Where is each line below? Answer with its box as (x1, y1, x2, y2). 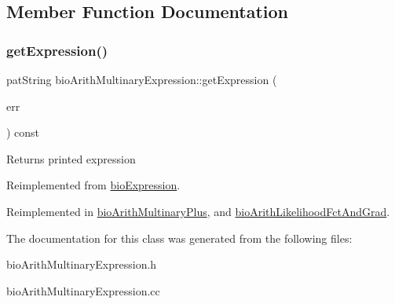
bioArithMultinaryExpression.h (6, 256, 157, 273)
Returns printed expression (6, 150, 136, 167)
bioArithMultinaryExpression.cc (6, 282, 160, 299)
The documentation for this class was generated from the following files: (6, 229, 353, 246)
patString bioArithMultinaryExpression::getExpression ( (6, 71, 277, 87)
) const (6, 124, 40, 141)
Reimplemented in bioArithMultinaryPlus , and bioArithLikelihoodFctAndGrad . (6, 203, 390, 219)
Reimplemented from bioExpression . (6, 177, 181, 193)
